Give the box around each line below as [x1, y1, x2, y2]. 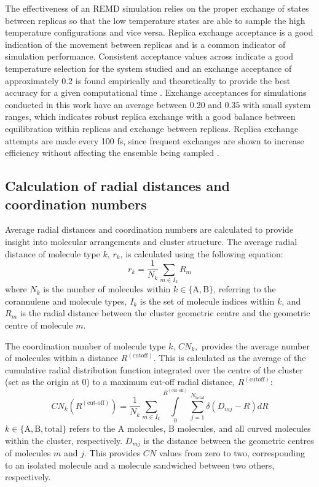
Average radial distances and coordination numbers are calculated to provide [5, 223, 294, 236]
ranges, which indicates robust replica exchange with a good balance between [5, 110, 296, 123]
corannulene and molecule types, [5, 294, 127, 307]
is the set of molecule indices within [140, 294, 275, 307]
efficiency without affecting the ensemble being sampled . [5, 146, 219, 159]
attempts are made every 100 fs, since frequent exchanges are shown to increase [5, 134, 304, 147]
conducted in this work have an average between [5, 98, 187, 111]
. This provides [84, 446, 141, 459]
